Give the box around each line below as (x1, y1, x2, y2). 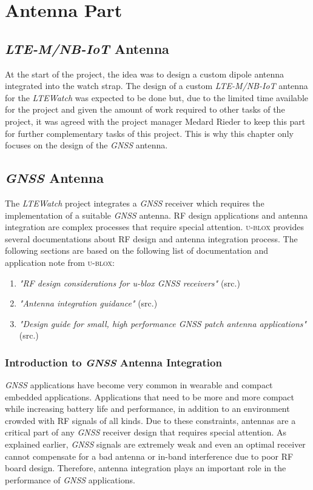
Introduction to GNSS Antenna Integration (5, 354, 222, 369)
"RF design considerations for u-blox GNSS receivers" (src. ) (19, 276, 240, 289)
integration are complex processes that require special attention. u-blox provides (5, 220, 304, 233)
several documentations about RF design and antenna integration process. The (5, 232, 298, 245)
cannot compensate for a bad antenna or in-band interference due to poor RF (5, 449, 294, 462)
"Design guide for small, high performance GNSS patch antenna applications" (19, 317, 307, 329)
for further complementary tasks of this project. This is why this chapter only (5, 127, 294, 139)
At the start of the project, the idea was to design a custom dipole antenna (5, 67, 284, 80)
